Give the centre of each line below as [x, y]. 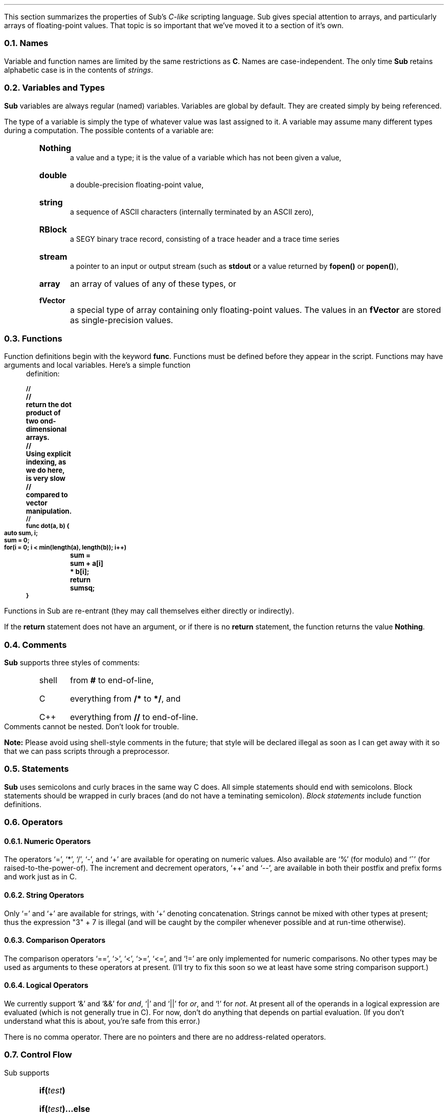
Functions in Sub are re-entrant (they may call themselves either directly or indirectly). [149, 611]
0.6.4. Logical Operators [46, 985]
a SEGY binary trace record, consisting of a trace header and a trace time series [205, 239]
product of [43, 413]
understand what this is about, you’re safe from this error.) [102, 1021]
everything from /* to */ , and [125, 699]
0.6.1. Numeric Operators [48, 841]
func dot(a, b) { [48, 526]
